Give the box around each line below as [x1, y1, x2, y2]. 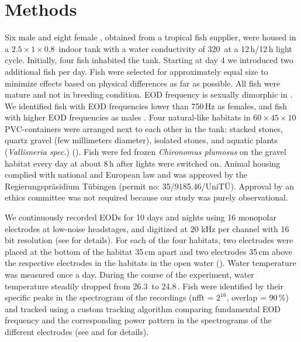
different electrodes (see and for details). [5, 325, 149, 337]
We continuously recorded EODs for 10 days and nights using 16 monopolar [5, 211, 276, 223]
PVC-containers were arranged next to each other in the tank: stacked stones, [5, 122, 283, 134]
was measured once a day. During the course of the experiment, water [5, 268, 254, 280]
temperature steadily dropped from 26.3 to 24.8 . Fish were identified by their [5, 279, 283, 292]
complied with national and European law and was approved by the [5, 168, 247, 181]
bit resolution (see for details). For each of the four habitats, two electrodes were [5, 234, 293, 246]
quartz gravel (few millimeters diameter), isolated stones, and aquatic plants [5, 134, 278, 146]
